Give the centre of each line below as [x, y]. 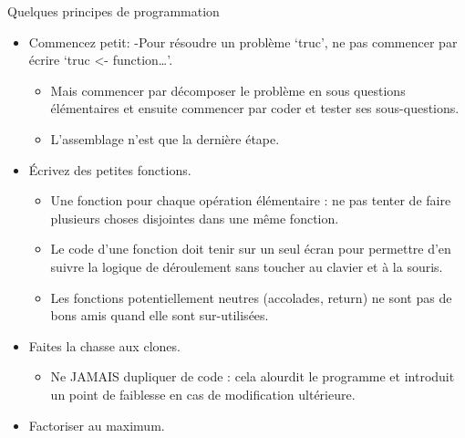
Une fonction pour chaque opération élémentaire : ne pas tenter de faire [251, 200]
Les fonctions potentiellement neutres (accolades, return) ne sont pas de [251, 297]
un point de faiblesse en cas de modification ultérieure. [203, 394]
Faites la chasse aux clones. [104, 345]
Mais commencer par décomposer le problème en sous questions [228, 90]
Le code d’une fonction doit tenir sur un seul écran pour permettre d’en [251, 249]
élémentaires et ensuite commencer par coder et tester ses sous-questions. [255, 108]
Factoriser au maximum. [97, 425]
